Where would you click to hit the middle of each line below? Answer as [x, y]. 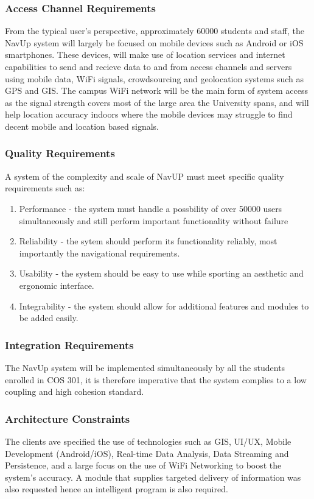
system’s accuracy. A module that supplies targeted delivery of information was [153, 477]
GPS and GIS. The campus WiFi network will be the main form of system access [157, 90]
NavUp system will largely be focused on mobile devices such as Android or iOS [154, 42]
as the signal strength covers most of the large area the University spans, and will [157, 102]
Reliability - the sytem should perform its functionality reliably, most [148, 241]
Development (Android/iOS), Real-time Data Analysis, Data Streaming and [147, 453]
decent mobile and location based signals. [82, 126]
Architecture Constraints [68, 418]
